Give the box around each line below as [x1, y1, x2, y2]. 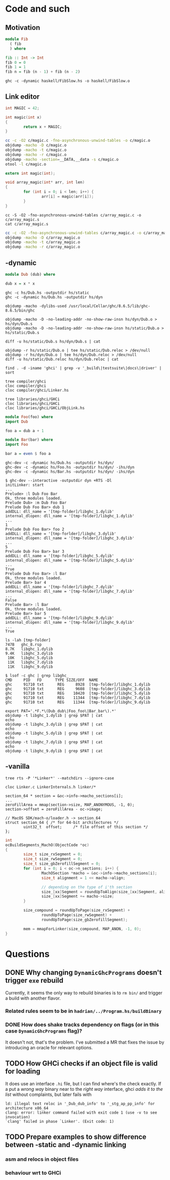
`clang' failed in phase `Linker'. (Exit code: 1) [5, 1119, 114, 1124]
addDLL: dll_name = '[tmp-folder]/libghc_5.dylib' [5, 553, 114, 558]
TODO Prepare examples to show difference [5, 1132, 147, 1141]
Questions [5, 948, 50, 960]
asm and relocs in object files [5, 1156, 79, 1163]
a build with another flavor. [5, 995, 61, 1001]
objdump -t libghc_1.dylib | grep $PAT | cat [5, 713, 103, 718]
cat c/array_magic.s [5, 221, 49, 226]
